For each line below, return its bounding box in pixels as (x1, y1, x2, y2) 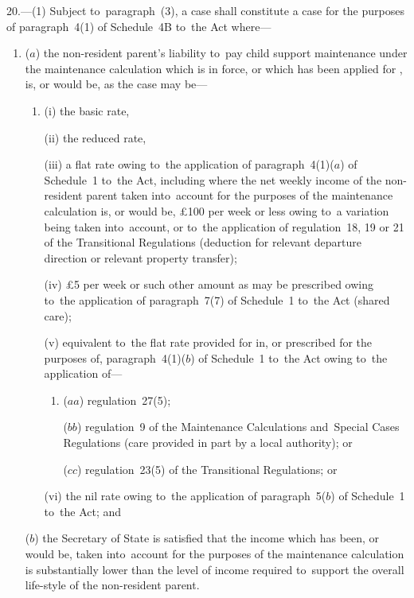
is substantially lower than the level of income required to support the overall (25, 561, 404, 577)
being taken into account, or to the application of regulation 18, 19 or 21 (44, 218, 404, 235)
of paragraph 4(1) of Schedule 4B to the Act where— (6, 17, 271, 34)
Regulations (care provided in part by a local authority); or (63, 434, 353, 451)
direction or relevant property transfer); (44, 249, 237, 266)
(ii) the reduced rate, (44, 129, 146, 146)
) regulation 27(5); (79, 391, 171, 408)
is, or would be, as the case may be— (25, 76, 208, 92)
